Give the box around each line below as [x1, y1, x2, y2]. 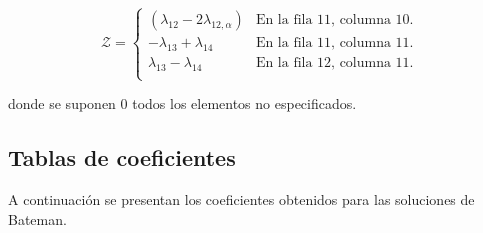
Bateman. [8, 208, 67, 229]
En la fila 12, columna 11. [255, 56, 414, 71]
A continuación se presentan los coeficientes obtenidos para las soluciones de [8, 189, 475, 210]
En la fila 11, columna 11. [255, 36, 414, 51]
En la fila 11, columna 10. [255, 13, 414, 28]
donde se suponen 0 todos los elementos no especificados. [8, 93, 357, 114]
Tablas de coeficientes [8, 142, 236, 173]
